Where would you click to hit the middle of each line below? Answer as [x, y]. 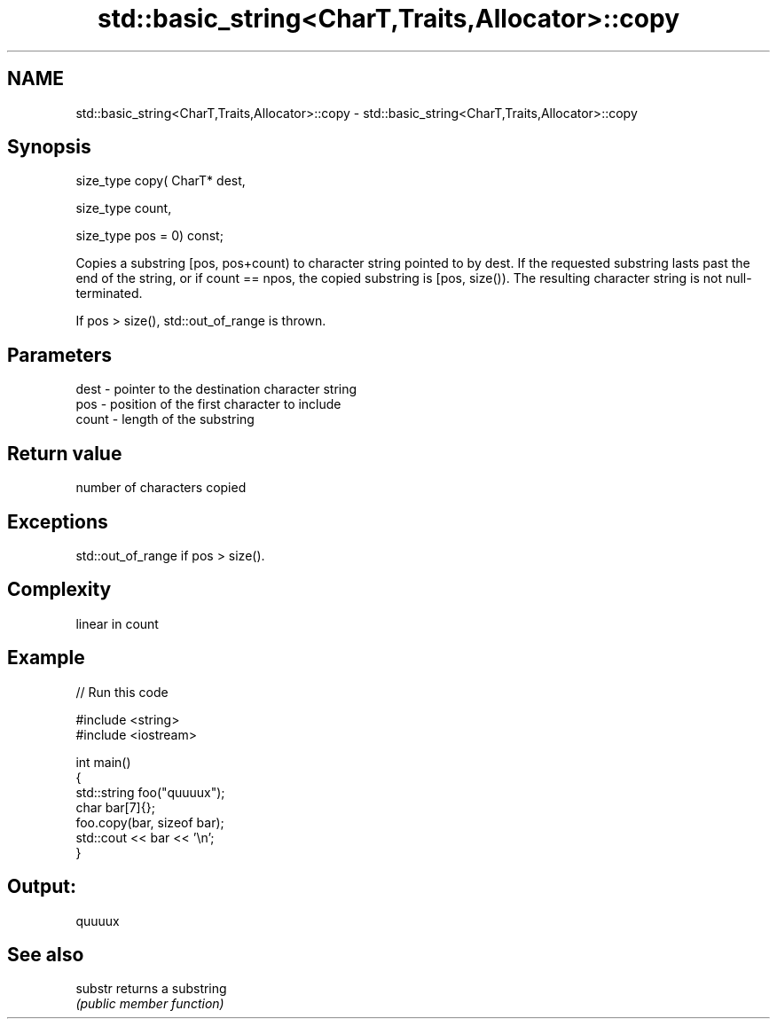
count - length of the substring [165, 419]
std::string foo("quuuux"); [150, 792]
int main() [103, 762]
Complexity [59, 590]
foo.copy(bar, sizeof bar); [150, 822]
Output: [42, 887]
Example [46, 658]
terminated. [109, 294]
